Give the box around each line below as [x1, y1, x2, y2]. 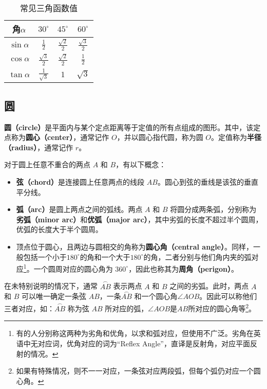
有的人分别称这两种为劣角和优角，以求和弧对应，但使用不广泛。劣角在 [16, 328, 254, 339]
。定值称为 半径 [211, 132, 262, 143]
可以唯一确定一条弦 [21, 291, 86, 302]
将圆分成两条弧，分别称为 [170, 204, 257, 215]
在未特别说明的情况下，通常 [4, 280, 98, 291]
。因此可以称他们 [199, 291, 257, 302]
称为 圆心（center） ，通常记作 [11, 132, 109, 143]
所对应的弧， [105, 303, 148, 313]
